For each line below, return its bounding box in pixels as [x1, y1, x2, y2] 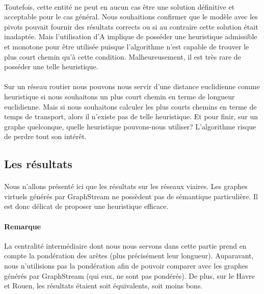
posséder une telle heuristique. [4, 61, 98, 72]
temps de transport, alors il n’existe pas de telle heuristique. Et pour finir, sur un [4, 111, 258, 122]
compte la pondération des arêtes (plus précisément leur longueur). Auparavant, [4, 250, 254, 261]
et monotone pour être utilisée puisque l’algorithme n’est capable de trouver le [4, 41, 249, 51]
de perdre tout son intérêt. [4, 131, 87, 142]
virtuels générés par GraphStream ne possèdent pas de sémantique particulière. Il [4, 191, 258, 201]
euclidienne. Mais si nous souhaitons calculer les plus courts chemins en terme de [4, 101, 257, 112]
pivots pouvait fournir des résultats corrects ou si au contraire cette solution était [4, 21, 258, 32]
